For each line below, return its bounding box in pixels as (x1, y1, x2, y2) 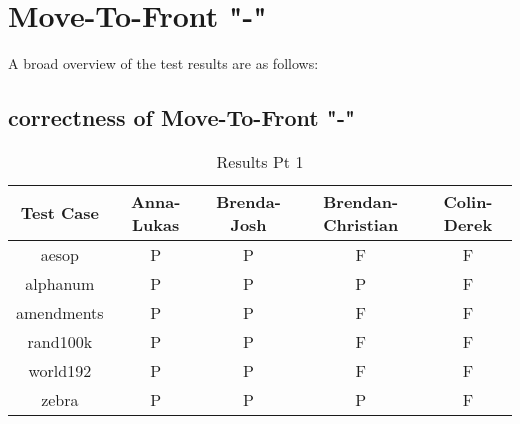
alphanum (25, 271, 95, 295)
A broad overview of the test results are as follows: (8, 53, 319, 74)
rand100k (27, 329, 93, 353)
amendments (16, 300, 104, 324)
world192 (28, 358, 92, 382)
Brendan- (323, 189, 399, 213)
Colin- (443, 189, 493, 213)
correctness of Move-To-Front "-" (8, 102, 356, 133)
